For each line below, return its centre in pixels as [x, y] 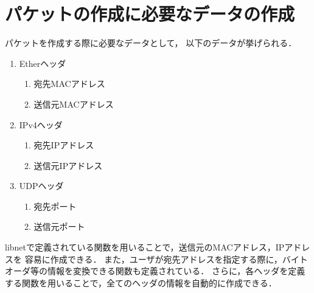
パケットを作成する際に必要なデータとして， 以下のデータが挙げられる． [151, 43]
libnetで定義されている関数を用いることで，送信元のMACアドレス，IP [145, 247]
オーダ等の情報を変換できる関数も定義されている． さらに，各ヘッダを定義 [155, 271]
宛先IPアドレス [64, 145]
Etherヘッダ [43, 63]
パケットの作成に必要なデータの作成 [150, 14]
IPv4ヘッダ [41, 124]
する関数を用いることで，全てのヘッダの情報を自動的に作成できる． [141, 282]
